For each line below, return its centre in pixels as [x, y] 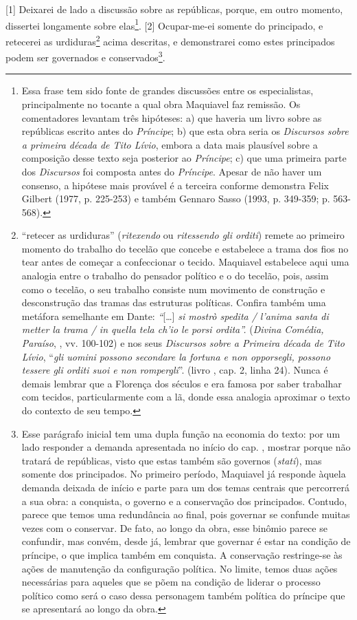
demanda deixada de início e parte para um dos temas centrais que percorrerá [186, 487]
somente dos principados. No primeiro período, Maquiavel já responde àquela [184, 474]
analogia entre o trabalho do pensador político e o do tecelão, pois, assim [175, 276]
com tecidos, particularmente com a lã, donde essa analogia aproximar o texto [186, 397]
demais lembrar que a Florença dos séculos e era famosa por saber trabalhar [182, 383]
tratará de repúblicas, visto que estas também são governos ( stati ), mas [172, 460]
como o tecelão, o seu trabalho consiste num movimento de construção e [173, 289]
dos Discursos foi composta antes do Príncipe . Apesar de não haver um [172, 171]
